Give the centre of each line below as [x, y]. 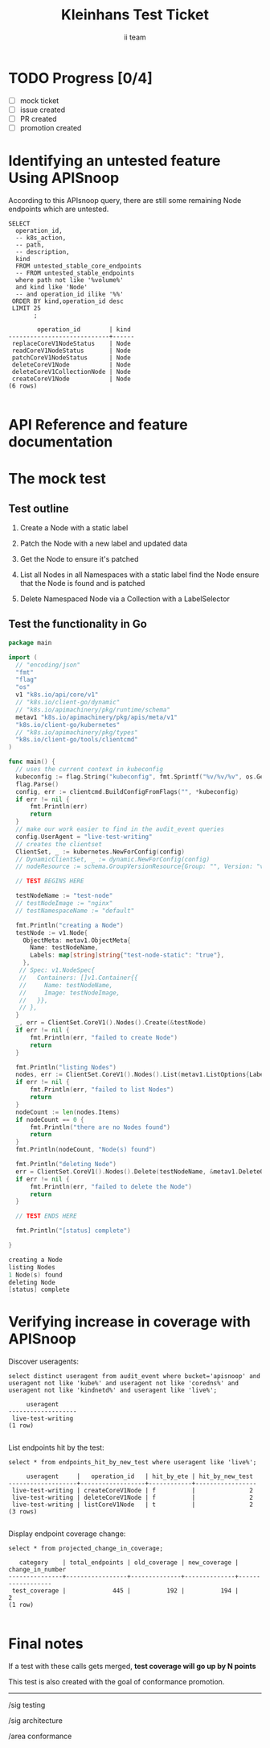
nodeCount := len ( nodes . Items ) [68, 1112]
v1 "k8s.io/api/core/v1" [57, 695]
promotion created [51, 127]
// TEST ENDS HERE [47, 1216]
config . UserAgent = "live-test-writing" [84, 837]
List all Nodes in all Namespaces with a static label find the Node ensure [139, 575]
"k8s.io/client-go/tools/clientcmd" [77, 740]
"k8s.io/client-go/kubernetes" [68, 725]
